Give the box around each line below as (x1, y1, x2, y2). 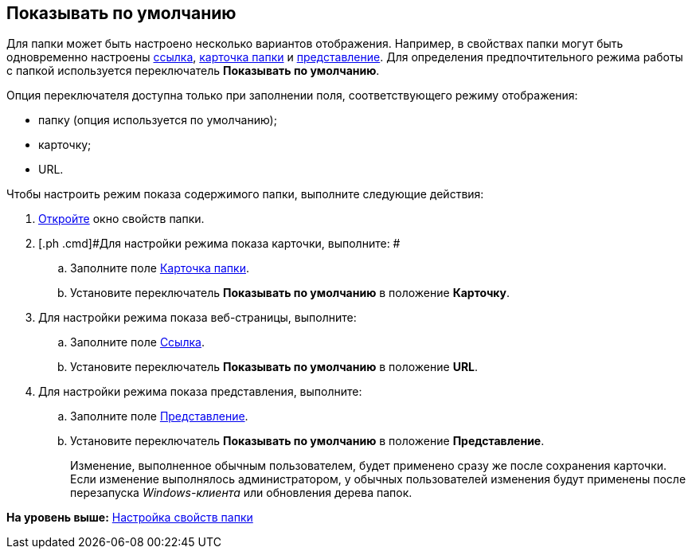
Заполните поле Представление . (70, 409, 248, 424)
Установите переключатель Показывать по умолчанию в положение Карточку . (70, 286, 510, 300)
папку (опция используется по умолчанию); (38, 113, 277, 127)
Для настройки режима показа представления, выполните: (38, 385, 362, 399)
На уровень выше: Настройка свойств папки (6, 510, 253, 525)
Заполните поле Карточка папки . (70, 261, 249, 276)
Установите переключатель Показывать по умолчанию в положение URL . (70, 360, 479, 374)
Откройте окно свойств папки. (38, 212, 205, 226)
